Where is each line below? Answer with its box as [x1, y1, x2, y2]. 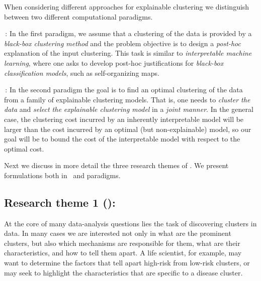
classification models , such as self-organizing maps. [4, 67, 159, 78]
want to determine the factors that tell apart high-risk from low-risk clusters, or [4, 257, 250, 268]
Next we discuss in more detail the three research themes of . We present [4, 160, 229, 171]
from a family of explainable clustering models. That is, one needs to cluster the [4, 94, 250, 104]
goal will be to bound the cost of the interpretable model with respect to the [4, 133, 240, 144]
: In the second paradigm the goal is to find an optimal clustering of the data [5, 84, 243, 95]
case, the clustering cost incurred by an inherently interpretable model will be [4, 113, 244, 124]
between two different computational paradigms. [4, 11, 153, 22]
